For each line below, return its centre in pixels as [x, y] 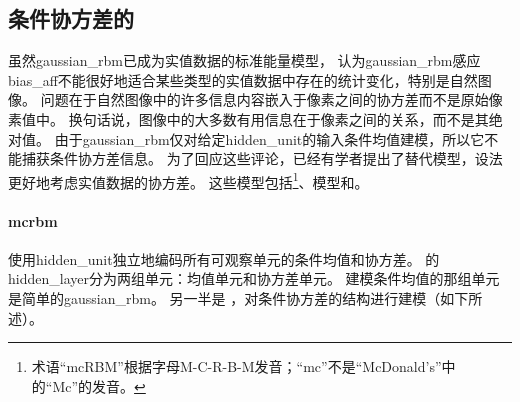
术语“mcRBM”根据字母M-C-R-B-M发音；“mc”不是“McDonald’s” [236, 366]
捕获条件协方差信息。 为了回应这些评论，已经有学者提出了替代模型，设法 [262, 158]
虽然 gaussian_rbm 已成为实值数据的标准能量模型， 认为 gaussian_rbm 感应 [244, 60]
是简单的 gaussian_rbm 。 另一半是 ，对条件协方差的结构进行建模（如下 [238, 298]
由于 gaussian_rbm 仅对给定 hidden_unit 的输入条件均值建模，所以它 [269, 138]
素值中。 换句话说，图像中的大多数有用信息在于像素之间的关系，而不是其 [248, 118]
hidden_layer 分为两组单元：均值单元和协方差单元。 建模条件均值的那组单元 [254, 278]
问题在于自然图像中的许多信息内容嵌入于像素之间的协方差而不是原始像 [271, 99]
